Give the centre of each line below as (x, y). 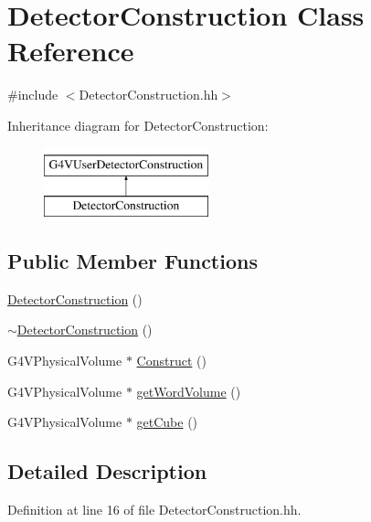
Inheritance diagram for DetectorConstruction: (138, 125)
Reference (71, 51)
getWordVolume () (189, 391)
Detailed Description (107, 471)
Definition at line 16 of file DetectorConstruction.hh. (154, 510)
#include (33, 95)
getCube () (167, 422)
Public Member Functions (132, 261)
